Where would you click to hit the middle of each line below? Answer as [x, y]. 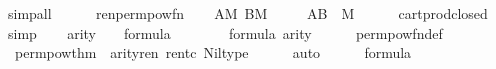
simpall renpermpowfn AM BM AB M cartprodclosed [247, 13]
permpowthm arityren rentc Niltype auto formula [213, 52]
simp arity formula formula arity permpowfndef [225, 32]
